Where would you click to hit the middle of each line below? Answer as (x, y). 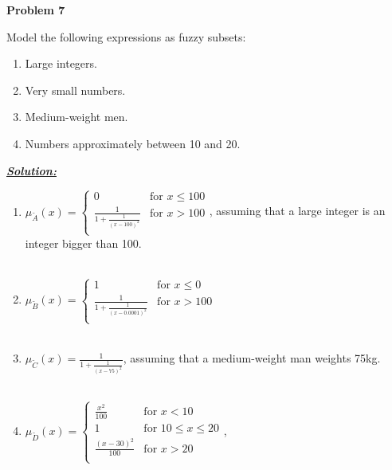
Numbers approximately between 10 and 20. (133, 143)
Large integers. (61, 63)
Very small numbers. (75, 90)
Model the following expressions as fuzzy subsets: (126, 36)
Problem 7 (36, 10)
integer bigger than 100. (83, 243)
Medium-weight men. (76, 117)
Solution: (31, 170)
